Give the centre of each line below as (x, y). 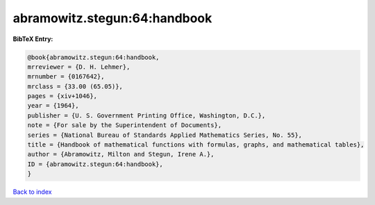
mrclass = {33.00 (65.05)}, (75, 86)
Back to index (32, 192)
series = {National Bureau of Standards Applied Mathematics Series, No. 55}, (165, 135)
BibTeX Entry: (33, 39)
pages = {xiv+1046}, (62, 96)
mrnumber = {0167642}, (66, 77)
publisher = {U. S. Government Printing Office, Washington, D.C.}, (147, 115)
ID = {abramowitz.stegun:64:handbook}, (95, 164)
